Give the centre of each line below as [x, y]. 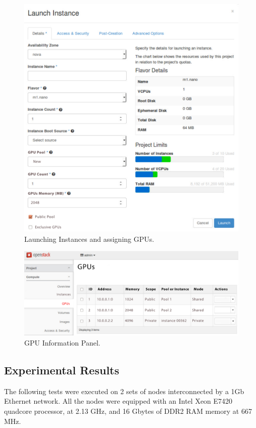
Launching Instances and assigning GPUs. [89, 239]
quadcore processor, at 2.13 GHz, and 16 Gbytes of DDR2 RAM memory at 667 [128, 411]
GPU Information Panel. [62, 342]
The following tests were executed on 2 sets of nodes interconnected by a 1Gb [124, 391]
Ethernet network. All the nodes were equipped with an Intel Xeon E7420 [118, 401]
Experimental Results [62, 370]
